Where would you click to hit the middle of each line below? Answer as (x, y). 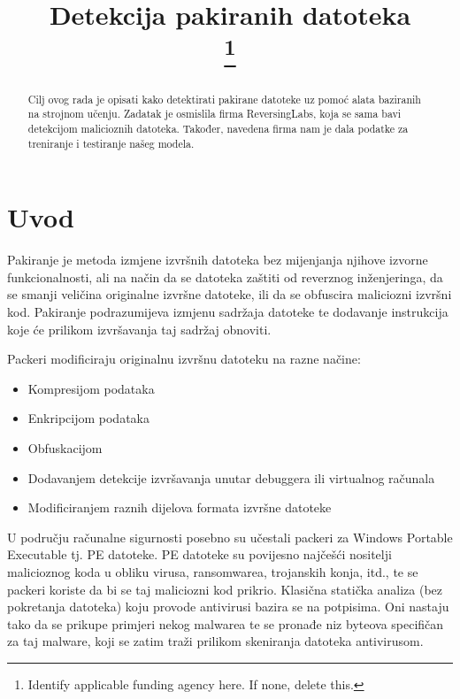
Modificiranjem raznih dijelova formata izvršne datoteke (180, 507)
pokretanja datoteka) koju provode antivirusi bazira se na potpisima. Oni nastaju (228, 607)
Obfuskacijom (65, 448)
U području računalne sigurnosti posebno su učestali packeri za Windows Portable (230, 537)
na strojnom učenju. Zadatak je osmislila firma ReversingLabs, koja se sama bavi (215, 114)
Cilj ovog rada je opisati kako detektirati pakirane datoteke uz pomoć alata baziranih (224, 99)
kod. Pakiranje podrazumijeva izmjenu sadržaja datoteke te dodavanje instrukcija (228, 312)
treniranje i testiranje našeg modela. (111, 143)
